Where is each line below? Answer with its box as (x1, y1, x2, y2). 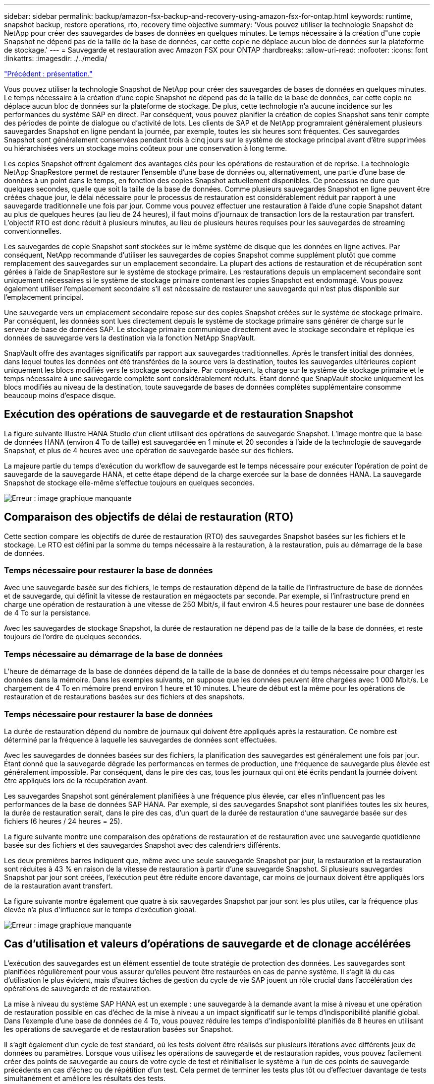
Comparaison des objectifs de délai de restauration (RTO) (4, 511, 294, 524)
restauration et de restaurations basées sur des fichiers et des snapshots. (4, 692, 245, 701)
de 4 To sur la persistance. (4, 609, 91, 617)
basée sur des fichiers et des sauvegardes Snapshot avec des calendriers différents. (4, 840, 281, 849)
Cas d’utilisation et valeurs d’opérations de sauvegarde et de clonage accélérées (4, 938, 411, 950)
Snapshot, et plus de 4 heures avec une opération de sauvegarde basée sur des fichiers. (4, 446, 294, 455)
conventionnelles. (4, 227, 61, 235)
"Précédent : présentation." (4, 69, 93, 78)
